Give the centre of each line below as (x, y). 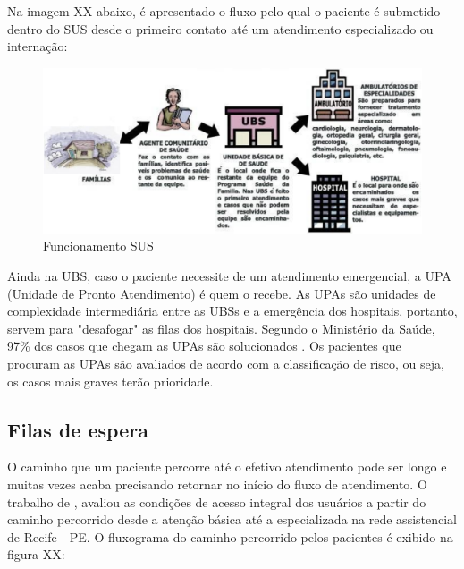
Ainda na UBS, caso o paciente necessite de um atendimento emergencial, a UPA (229, 276)
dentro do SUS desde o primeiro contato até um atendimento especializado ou (220, 28)
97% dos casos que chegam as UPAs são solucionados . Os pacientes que (204, 346)
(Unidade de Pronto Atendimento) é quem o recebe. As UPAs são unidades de (222, 293)
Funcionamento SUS (98, 246)
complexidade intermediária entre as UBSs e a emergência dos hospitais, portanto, (232, 311)
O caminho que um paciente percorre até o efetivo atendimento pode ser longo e (227, 467)
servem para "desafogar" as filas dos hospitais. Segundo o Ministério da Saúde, (221, 328)
